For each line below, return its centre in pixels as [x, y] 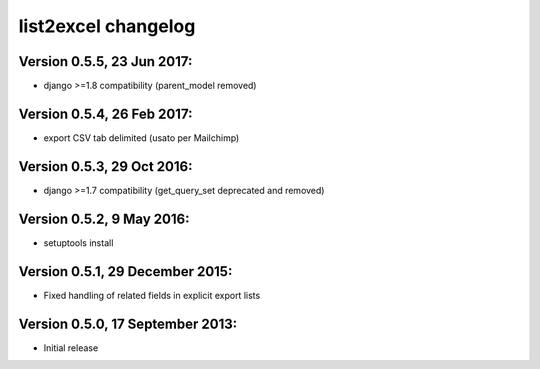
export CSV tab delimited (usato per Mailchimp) [141, 137]
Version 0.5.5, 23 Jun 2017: [105, 61]
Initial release [71, 347]
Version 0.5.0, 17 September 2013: [128, 323]
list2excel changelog [107, 26]
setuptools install [78, 242]
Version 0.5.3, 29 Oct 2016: [105, 166]
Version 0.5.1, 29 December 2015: [125, 271]
